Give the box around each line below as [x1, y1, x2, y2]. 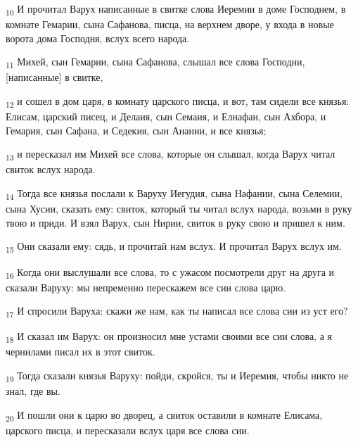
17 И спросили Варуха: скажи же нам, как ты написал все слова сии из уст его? [6, 303, 348, 320]
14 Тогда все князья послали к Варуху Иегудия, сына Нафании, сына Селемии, [6, 186, 343, 202]
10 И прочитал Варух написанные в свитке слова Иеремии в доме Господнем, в [6, 1, 346, 18]
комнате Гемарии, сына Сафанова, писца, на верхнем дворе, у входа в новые [6, 17, 334, 32]
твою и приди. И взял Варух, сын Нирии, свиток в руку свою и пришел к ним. [6, 215, 345, 229]
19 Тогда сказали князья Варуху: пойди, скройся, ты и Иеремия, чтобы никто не [6, 368, 349, 384]
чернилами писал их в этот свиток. [6, 344, 155, 359]
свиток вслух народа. [6, 162, 96, 177]
